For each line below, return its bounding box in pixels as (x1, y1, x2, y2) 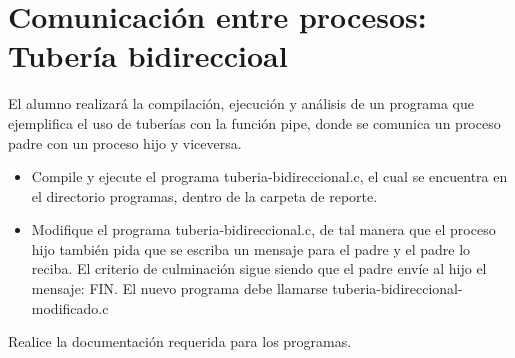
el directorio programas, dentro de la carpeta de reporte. (31, 185, 378, 206)
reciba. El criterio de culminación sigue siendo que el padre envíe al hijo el (31, 258, 487, 279)
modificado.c (31, 297, 109, 318)
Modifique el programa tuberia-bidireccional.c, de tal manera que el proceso (31, 219, 496, 240)
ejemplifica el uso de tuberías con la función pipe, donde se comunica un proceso (8, 112, 501, 133)
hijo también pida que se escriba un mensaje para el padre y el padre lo (31, 238, 471, 259)
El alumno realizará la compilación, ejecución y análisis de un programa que (8, 93, 475, 114)
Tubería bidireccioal (8, 35, 288, 76)
